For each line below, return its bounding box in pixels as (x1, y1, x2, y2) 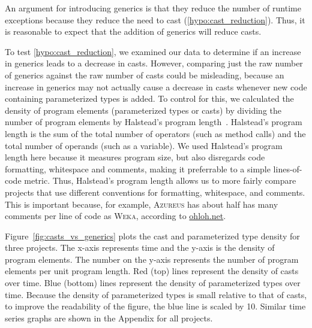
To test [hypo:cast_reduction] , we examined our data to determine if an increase (5, 45, 301, 57)
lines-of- (273, 162, 302, 175)
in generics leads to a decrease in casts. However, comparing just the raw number (5, 57, 303, 69)
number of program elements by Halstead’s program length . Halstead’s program (5, 116, 302, 128)
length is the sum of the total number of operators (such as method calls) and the (5, 127, 306, 139)
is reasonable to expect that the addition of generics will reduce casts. (5, 25, 262, 38)
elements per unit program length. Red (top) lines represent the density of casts (5, 265, 299, 277)
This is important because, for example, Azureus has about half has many (5, 198, 278, 210)
